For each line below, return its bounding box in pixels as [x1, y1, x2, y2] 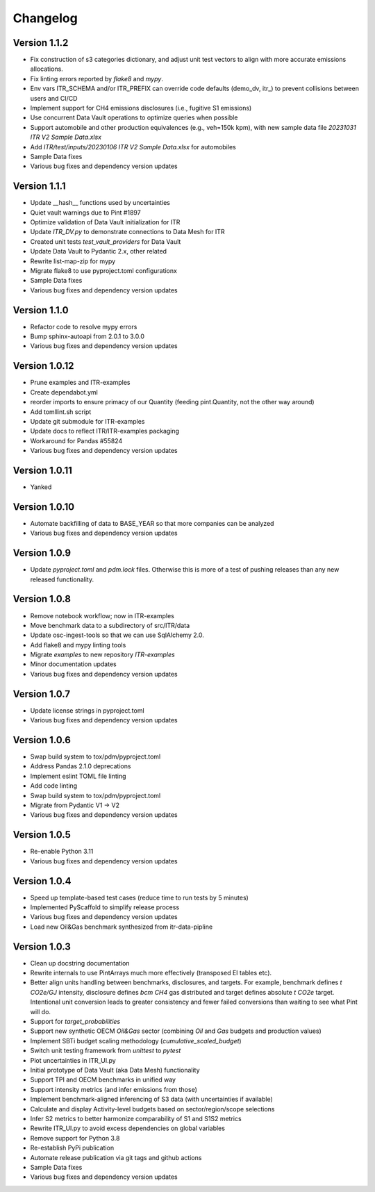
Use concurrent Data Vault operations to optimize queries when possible [30, 113, 238, 122]
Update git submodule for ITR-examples [30, 417, 145, 425]
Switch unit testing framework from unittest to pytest [30, 1046, 181, 1055]
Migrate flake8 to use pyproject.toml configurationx [30, 267, 177, 274]
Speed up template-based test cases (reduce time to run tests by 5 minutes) [30, 893, 249, 902]
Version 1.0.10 [12, 501, 75, 513]
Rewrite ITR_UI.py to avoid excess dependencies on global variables [30, 1124, 226, 1132]
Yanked [30, 483, 52, 491]
